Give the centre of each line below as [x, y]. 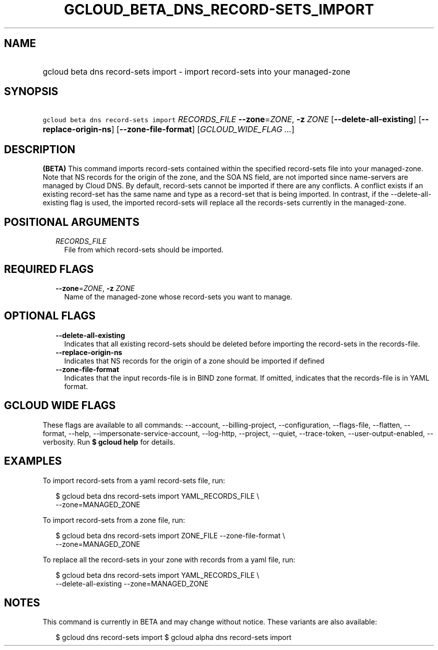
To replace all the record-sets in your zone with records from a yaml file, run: [169, 559]
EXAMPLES [33, 461]
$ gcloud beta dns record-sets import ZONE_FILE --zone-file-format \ [170, 535]
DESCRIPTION [40, 149]
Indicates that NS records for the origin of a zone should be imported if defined [194, 361]
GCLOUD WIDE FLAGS [60, 406]
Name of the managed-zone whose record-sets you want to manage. [178, 296]
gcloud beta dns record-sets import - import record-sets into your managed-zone [196, 71]
